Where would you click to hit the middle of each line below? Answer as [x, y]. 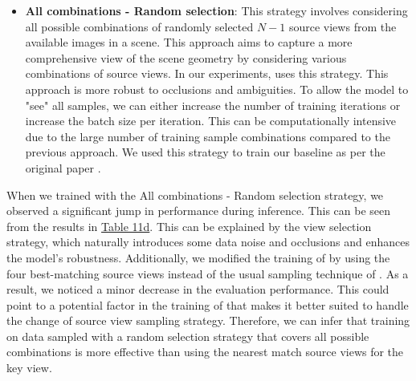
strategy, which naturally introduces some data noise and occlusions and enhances [208, 242]
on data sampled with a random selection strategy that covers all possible [188, 336]
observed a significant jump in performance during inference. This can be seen [199, 211]
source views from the [343, 26]
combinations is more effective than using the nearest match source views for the [205, 352]
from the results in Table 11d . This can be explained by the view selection [189, 226]
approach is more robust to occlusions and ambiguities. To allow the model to [217, 89]
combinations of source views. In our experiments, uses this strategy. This [207, 73]
